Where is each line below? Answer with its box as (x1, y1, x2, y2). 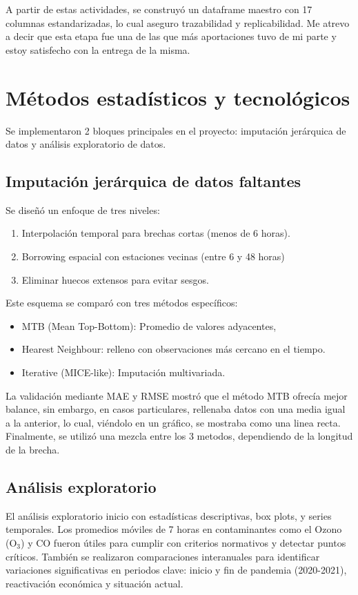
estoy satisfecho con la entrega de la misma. (6, 42, 190, 57)
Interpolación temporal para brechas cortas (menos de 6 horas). (21, 226, 290, 240)
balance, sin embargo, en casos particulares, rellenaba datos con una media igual (6, 402, 346, 416)
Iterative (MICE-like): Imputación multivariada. (21, 365, 226, 380)
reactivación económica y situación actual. (6, 576, 183, 590)
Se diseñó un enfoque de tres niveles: (6, 202, 160, 217)
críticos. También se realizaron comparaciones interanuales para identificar (6, 549, 320, 563)
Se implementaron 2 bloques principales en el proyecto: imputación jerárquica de (6, 123, 346, 137)
